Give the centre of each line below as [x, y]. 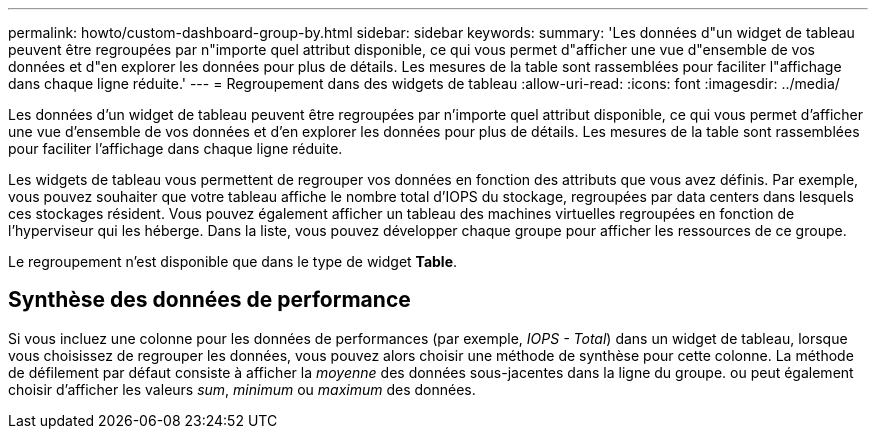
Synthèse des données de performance [209, 300]
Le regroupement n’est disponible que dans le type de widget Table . [233, 261]
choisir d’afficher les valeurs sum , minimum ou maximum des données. [242, 389]
